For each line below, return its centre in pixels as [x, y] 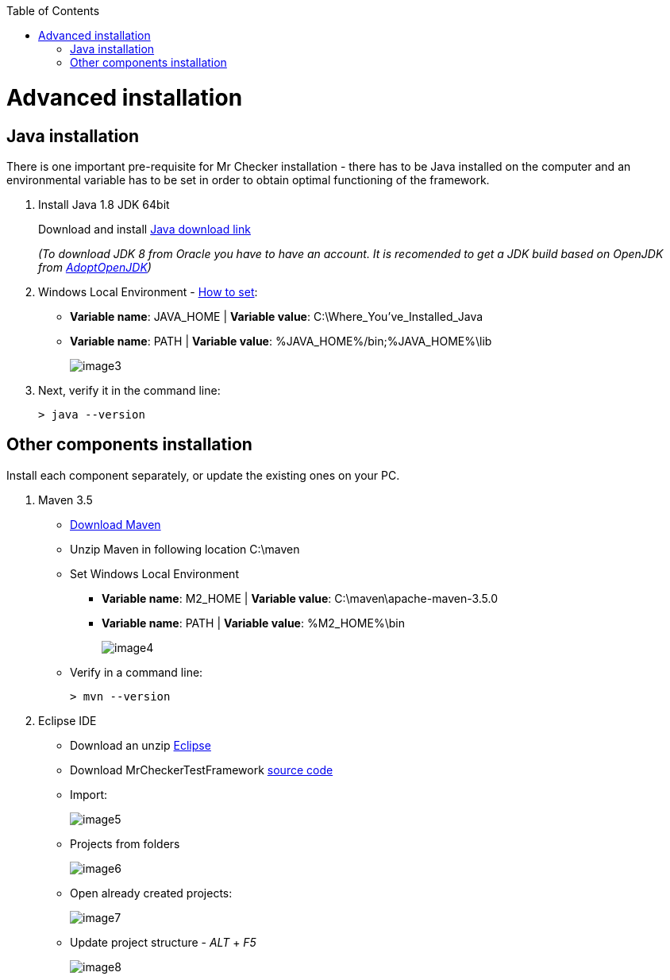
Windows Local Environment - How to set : [148, 291]
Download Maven [116, 524]
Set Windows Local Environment [154, 573]
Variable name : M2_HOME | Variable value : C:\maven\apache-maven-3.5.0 [300, 598]
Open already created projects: [151, 893]
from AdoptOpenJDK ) [95, 267]
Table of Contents [53, 11]
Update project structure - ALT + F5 [163, 942]
